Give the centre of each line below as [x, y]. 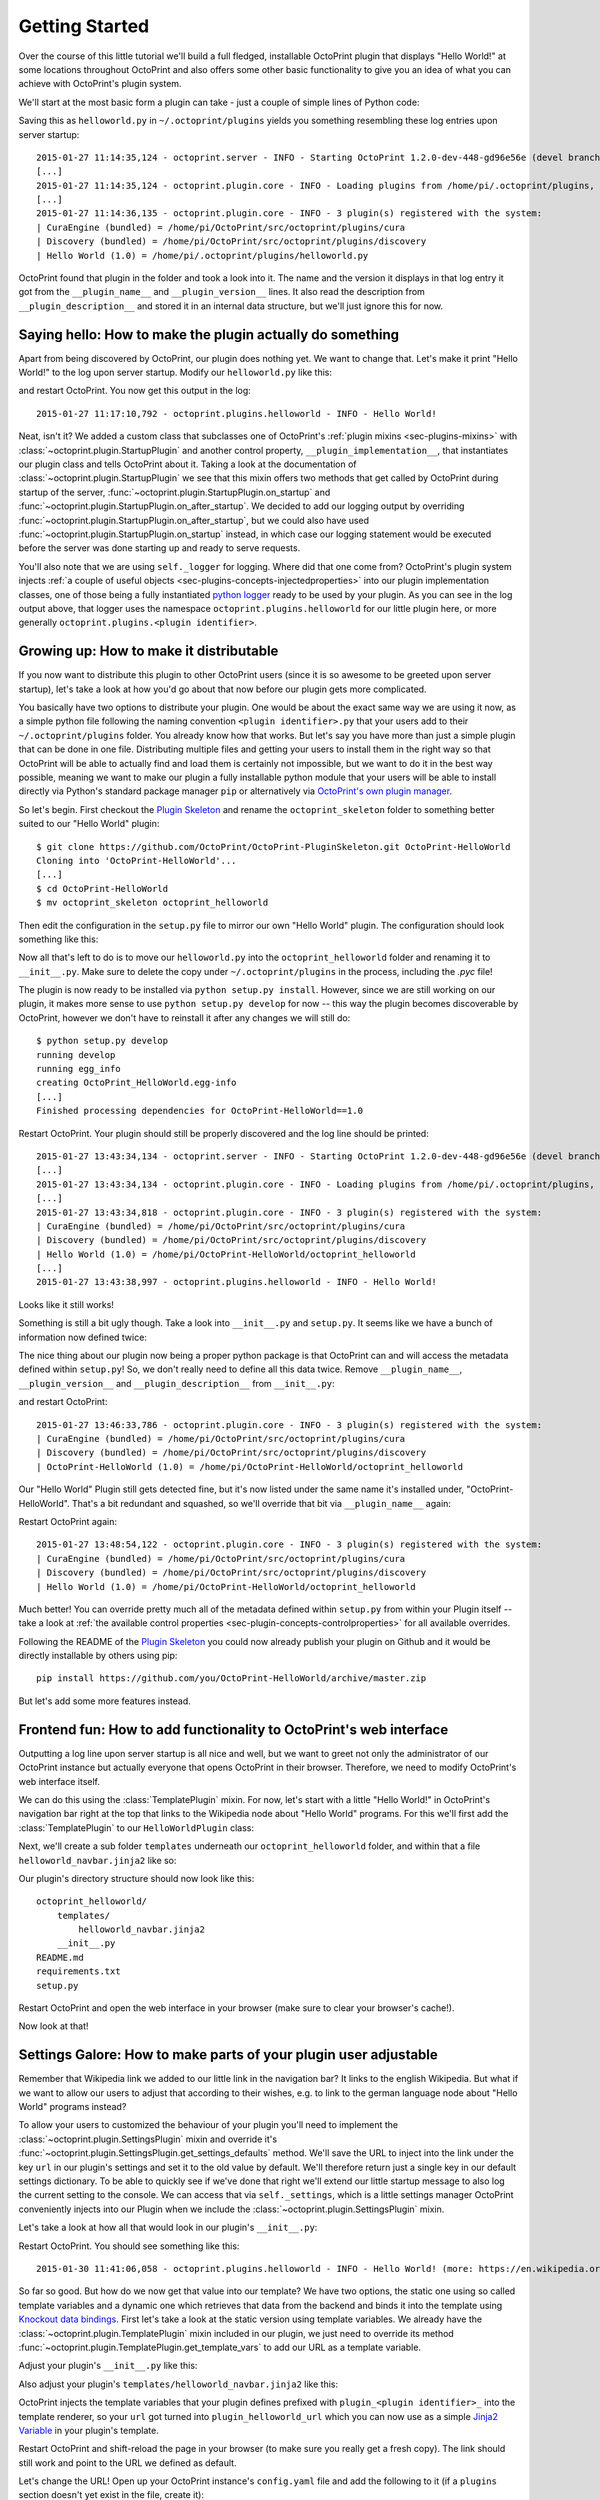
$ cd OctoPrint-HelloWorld [102, 888]
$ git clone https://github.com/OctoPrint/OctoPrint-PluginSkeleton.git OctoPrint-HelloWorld [273, 846]
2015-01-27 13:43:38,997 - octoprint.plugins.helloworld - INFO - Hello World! [236, 1282]
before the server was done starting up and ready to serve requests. [159, 548]
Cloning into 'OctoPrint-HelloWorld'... [136, 860]
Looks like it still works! [66, 1304]
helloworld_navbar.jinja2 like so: [97, 1860]
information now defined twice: [82, 1337]
